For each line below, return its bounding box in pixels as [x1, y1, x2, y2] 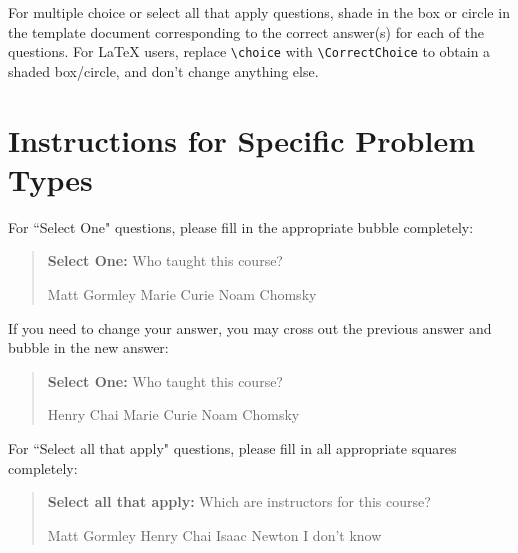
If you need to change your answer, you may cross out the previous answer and [8, 317, 492, 338]
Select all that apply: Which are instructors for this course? [47, 491, 431, 512]
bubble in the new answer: [8, 337, 169, 358]
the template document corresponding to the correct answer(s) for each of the [8, 21, 485, 42]
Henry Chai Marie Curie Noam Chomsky [47, 404, 300, 425]
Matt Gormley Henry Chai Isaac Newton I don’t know [47, 524, 382, 545]
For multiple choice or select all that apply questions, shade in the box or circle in [8, 2, 510, 22]
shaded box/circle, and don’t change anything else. [8, 60, 319, 81]
